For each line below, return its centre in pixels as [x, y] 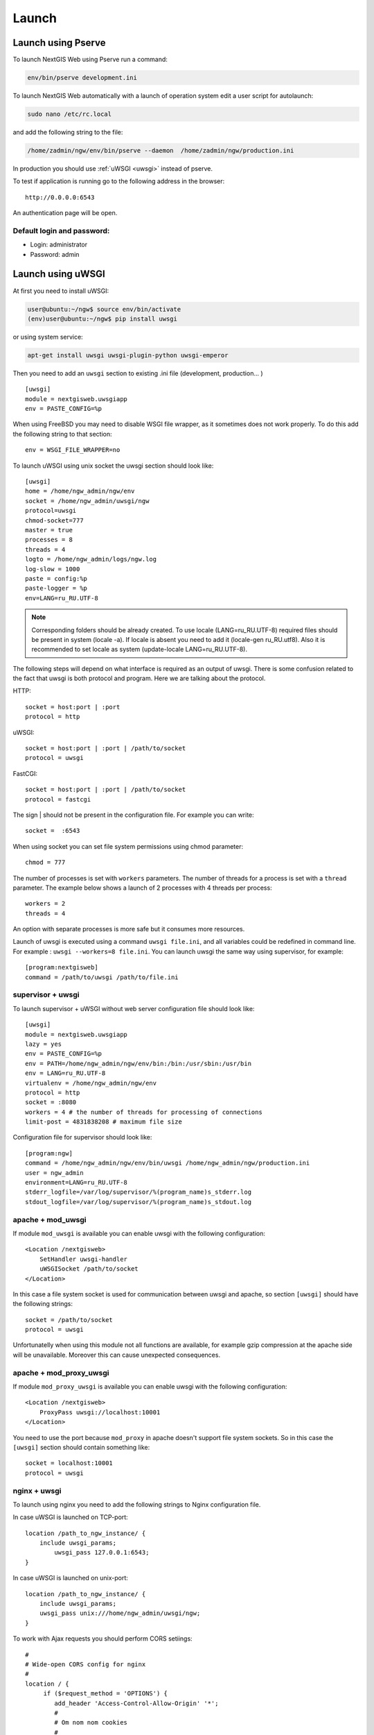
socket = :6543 [53, 831]
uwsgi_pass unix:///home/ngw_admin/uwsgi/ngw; [120, 1613]
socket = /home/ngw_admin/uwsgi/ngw [87, 501]
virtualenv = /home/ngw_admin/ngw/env [91, 1083]
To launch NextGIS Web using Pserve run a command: [90, 60]
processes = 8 [49, 540]
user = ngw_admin [54, 1173]
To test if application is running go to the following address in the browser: [119, 181]
